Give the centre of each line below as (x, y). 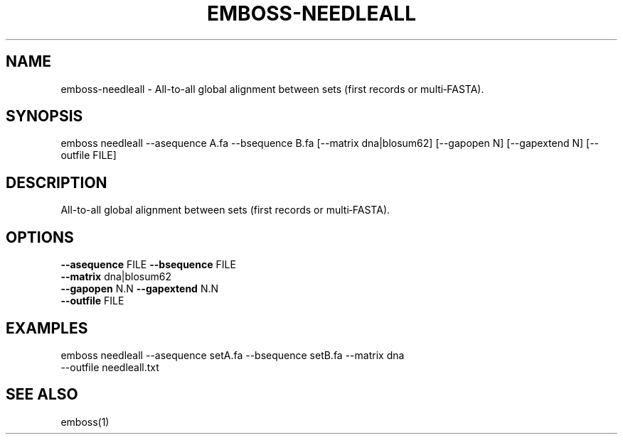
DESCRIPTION (57, 182)
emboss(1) (85, 422)
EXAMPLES (47, 328)
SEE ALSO (42, 395)
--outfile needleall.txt (110, 367)
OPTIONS (40, 237)
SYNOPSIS (44, 116)
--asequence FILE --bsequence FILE (148, 265)
